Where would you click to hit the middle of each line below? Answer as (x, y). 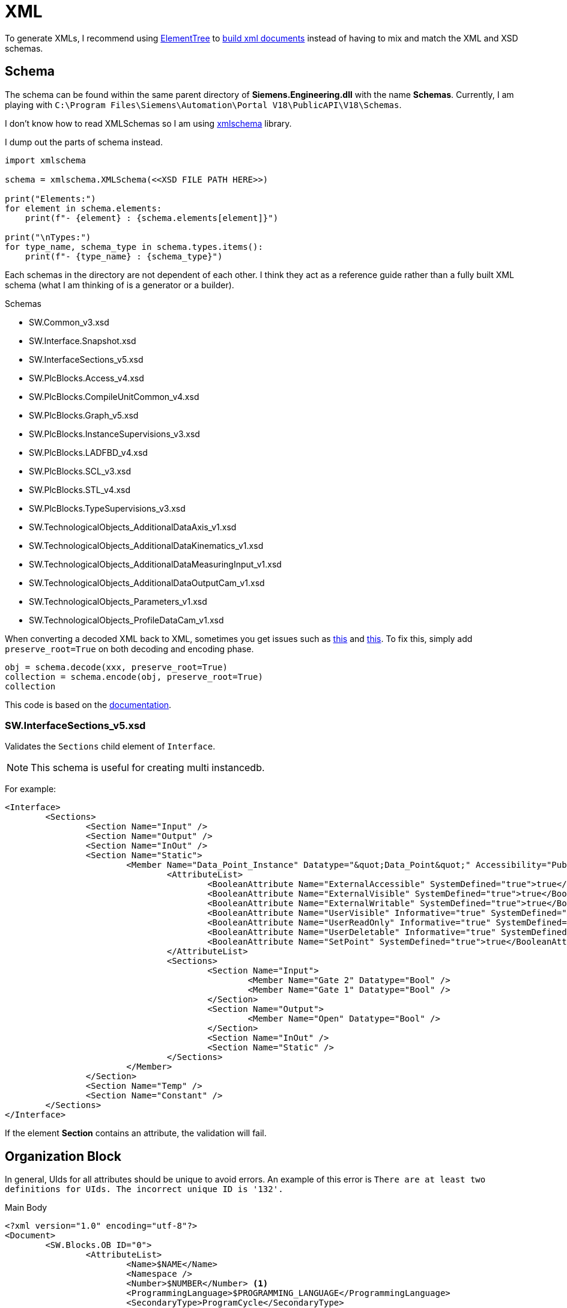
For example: (31, 789)
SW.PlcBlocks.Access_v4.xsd (86, 378)
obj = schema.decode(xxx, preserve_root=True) (116, 667)
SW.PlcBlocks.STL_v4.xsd (80, 489)
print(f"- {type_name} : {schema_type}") (124, 256)
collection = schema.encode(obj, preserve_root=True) (134, 677)
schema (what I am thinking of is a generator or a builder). (120, 285)
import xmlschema (45, 160)
